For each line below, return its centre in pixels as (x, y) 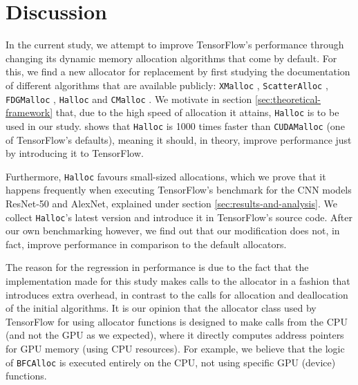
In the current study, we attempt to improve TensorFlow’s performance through (175, 45)
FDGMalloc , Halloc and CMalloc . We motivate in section (129, 98)
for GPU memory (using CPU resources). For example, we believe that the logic (175, 348)
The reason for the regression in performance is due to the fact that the (157, 267)
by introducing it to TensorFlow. (75, 153)
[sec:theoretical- (288, 98)
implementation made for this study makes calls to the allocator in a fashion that (178, 281)
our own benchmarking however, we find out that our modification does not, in (173, 231)
